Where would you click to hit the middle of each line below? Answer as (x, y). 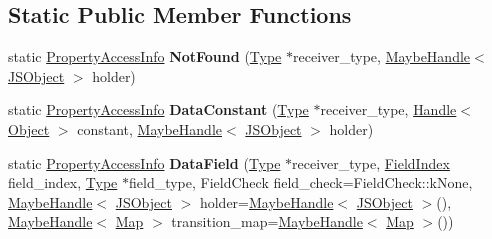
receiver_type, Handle (388, 109)
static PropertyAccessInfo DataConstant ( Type (158, 109)
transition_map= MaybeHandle (267, 221)
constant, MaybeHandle (149, 128)
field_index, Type (63, 182)
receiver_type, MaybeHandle (382, 56)
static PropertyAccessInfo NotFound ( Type (145, 56)
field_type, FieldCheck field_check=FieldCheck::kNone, (300, 182)
